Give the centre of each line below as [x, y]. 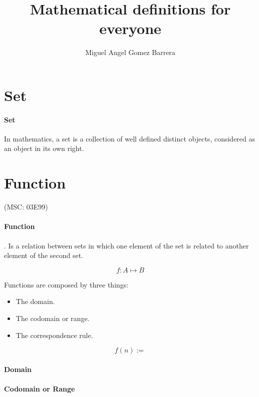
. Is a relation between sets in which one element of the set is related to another [126, 245]
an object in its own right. [44, 148]
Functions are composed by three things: [66, 284]
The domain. [35, 301]
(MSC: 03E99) [26, 207]
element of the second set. [44, 255]
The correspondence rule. [54, 335]
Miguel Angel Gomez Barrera [130, 52]
